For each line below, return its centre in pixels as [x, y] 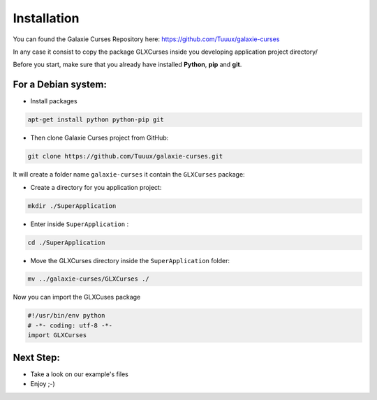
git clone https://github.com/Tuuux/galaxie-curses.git [125, 156]
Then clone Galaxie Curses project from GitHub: [99, 138]
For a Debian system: [60, 85]
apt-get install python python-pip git [96, 120]
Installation [46, 18]
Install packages [54, 101]
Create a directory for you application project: [96, 187]
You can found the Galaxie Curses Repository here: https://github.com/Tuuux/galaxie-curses [146, 39]
